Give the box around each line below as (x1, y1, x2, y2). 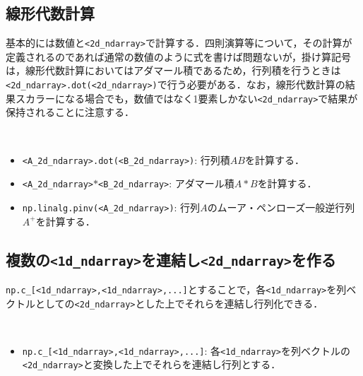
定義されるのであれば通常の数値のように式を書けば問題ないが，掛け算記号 (6, 49, 352, 64)
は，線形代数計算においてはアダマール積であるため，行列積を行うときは (6, 63, 341, 78)
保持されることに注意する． (6, 105, 134, 119)
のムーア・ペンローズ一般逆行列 (207, 199, 355, 214)
